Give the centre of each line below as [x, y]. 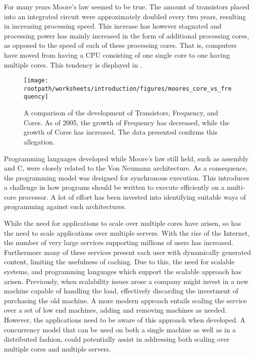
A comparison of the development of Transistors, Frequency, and [121, 113]
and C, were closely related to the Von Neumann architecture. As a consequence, [126, 168]
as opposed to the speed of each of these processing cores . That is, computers [120, 45]
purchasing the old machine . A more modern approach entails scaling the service [126, 300]
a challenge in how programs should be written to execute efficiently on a [114, 187]
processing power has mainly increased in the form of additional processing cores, [127, 35]
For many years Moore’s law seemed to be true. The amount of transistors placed [127, 6]
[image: [36, 81]
